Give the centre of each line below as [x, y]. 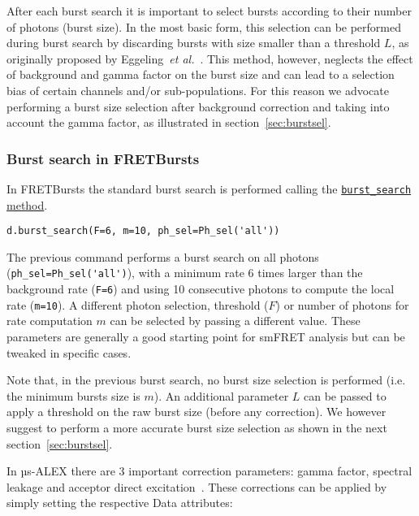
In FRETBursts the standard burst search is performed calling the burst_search [209, 188]
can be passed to [345, 395]
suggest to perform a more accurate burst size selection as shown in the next [197, 427]
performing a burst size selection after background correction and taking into [198, 106]
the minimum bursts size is [73, 395]
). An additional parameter [221, 395]
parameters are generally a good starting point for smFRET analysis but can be [206, 337]
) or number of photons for [342, 304]
